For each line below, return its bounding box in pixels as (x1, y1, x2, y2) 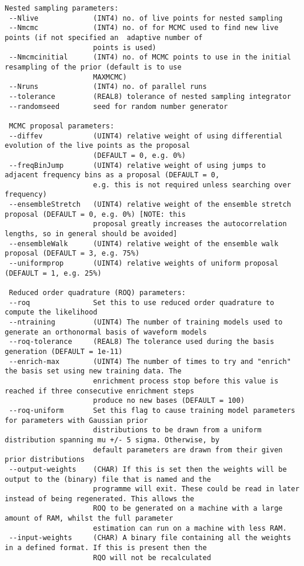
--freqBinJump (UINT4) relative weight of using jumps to (9, 161, 266, 170)
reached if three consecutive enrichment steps (5, 386, 195, 395)
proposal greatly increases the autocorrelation (93, 220, 287, 229)
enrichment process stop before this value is (93, 376, 279, 385)
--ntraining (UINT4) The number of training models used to (9, 318, 283, 326)
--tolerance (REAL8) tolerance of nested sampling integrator (9, 92, 291, 101)
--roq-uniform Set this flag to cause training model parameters (9, 406, 295, 415)
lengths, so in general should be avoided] (5, 230, 178, 239)
